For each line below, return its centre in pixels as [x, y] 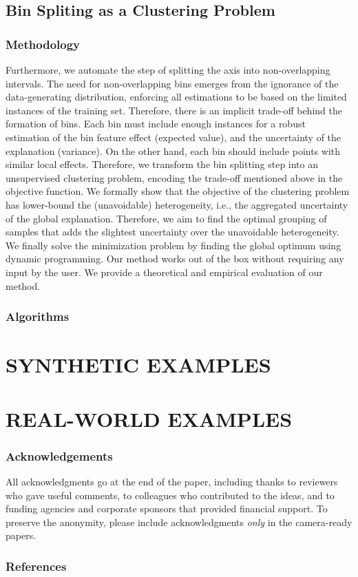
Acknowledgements [59, 455]
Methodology [43, 44]
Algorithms [38, 316]
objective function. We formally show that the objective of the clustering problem [178, 191]
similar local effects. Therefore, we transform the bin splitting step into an [162, 164]
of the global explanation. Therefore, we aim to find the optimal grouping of [166, 218]
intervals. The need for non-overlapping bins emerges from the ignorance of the [172, 83]
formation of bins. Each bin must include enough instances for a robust [156, 124]
